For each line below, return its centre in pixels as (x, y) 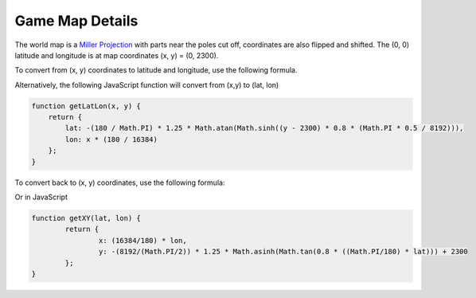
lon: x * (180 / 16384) (111, 139)
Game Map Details (76, 21)
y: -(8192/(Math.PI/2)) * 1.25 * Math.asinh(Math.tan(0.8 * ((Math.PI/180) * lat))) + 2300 (283, 252)
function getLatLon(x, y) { (86, 106)
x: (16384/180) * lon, (142, 240)
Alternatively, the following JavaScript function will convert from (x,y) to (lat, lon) (147, 84)
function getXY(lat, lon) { (86, 218)
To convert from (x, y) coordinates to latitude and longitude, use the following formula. (156, 70)
